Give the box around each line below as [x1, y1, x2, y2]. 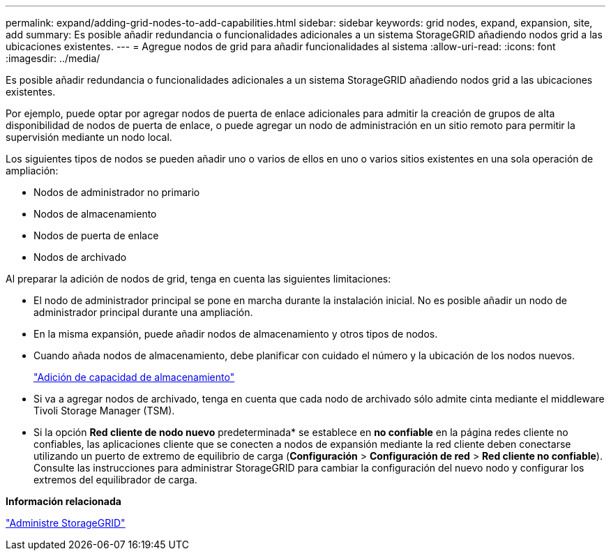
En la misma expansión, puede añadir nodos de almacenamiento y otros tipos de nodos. [33, 328, 438, 340]
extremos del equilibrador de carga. [33, 474, 197, 486]
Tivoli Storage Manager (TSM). [33, 405, 175, 416]
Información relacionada [6, 495, 121, 507]
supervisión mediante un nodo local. [6, 131, 172, 143]
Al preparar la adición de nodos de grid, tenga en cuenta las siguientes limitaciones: [6, 273, 391, 285]
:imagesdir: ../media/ [6, 52, 100, 64]
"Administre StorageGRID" [6, 517, 126, 529]
